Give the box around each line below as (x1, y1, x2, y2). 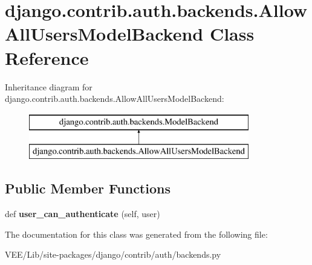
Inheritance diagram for (5, 80, 93, 93)
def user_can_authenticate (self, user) (5, 207, 160, 220)
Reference (5, 45, 89, 70)
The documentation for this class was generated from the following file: (5, 227, 268, 240)
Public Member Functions (5, 179, 171, 198)
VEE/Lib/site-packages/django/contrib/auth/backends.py (5, 248, 221, 261)
